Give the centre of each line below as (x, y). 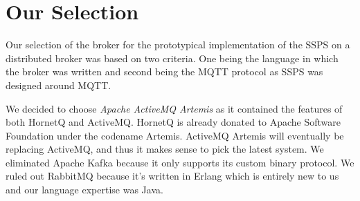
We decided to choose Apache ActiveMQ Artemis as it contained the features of (174, 108)
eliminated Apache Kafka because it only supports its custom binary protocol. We (180, 162)
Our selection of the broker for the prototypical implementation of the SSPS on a (178, 45)
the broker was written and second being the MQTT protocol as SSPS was (164, 71)
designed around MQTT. (58, 85)
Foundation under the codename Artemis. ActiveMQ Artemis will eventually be (175, 135)
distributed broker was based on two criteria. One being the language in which (172, 58)
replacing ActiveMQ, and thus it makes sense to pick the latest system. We (165, 149)
